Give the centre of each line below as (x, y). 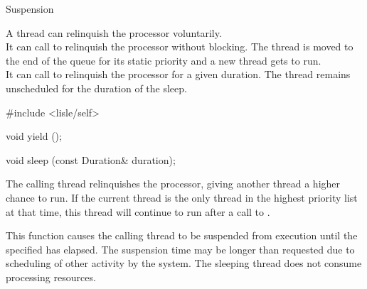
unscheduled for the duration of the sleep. (96, 88)
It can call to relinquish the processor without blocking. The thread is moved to (180, 47)
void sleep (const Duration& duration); (91, 159)
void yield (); (34, 136)
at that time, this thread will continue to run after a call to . (138, 211)
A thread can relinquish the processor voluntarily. (114, 32)
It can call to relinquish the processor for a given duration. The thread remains (178, 74)
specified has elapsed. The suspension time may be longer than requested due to (180, 249)
